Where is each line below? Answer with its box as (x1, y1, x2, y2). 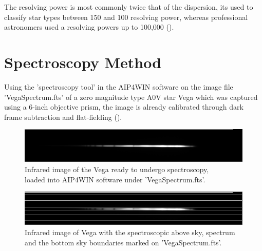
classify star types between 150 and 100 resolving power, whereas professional (4, 11, 248, 22)
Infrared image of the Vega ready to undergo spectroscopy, (25, 164, 209, 175)
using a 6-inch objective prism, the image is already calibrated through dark (4, 101, 244, 112)
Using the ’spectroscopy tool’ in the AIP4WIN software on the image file (4, 81, 233, 92)
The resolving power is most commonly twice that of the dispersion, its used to (4, 2, 253, 12)
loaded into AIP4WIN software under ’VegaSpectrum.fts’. (25, 174, 205, 184)
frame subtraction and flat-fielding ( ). (4, 111, 122, 122)
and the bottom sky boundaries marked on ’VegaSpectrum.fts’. (25, 237, 222, 247)
